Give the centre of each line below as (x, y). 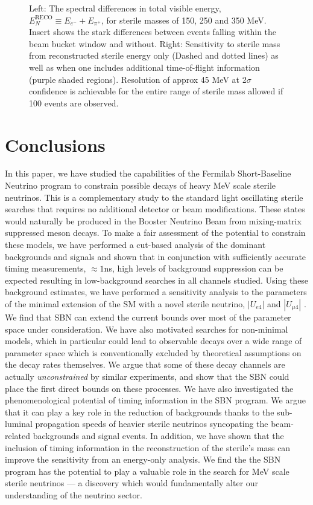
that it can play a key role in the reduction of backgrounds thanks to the (140, 412)
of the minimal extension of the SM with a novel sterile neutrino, (125, 304)
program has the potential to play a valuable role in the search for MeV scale (147, 471)
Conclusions (55, 144)
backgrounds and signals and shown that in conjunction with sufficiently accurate (156, 256)
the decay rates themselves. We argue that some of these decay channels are (145, 364)
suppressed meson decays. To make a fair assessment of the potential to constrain (155, 233)
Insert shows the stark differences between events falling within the (153, 32)
